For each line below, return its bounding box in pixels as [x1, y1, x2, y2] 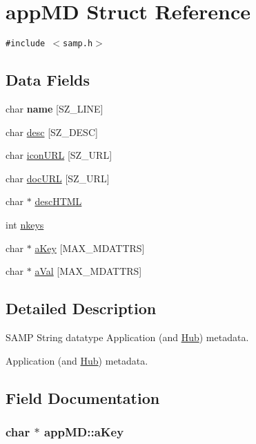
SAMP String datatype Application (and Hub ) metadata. [6, 329, 249, 344]
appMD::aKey [43, 423, 124, 440]
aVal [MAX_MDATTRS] [35, 264, 142, 278]
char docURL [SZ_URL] [6, 171, 110, 185]
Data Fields [6, 69, 90, 90]
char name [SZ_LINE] [6, 101, 104, 115]
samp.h [63, 39, 93, 49]
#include [6, 39, 46, 49]
